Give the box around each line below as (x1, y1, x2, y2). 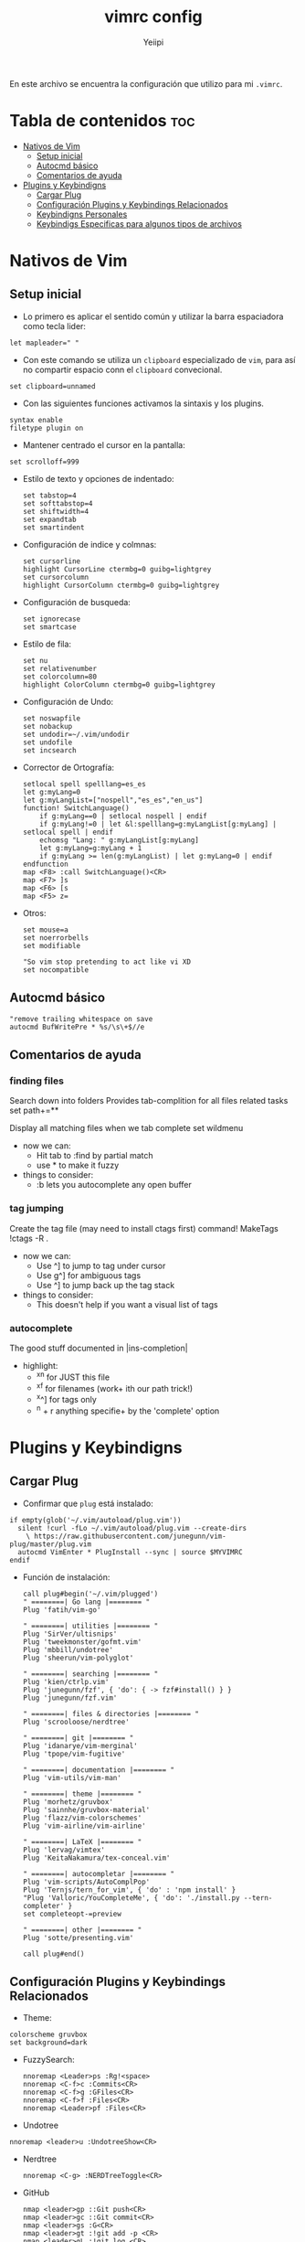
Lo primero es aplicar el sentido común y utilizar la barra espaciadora (22, 311, 284, 322)
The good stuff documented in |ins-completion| (9, 1342, 189, 1353)
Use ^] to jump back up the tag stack (36, 1279, 175, 1290)
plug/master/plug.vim (9, 1539, 92, 1549)
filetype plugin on (9, 423, 84, 432)
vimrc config (104, 6, 203, 27)
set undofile (22, 738, 73, 747)
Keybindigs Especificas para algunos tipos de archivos (36, 218, 242, 230)
